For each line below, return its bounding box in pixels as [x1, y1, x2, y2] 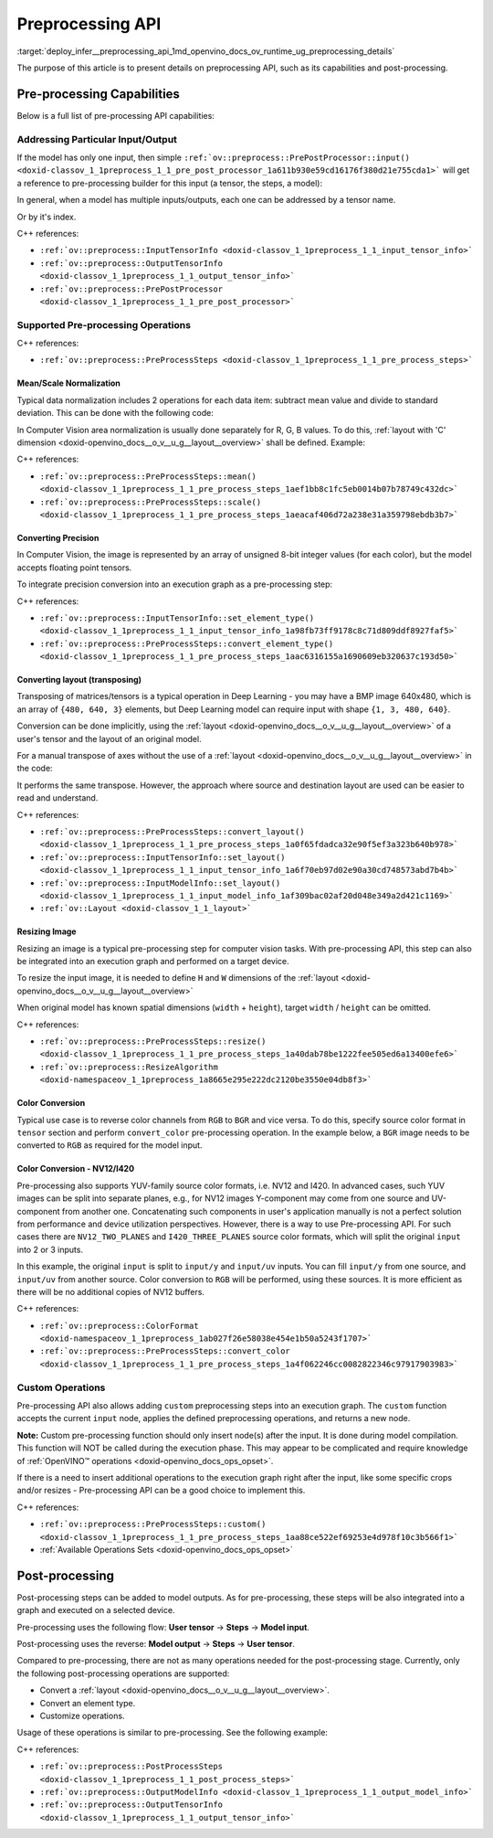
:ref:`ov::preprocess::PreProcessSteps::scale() [39, 496, 262, 507]
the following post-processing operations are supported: [16, 1668, 230, 1679]
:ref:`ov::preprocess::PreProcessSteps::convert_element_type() [39, 638, 334, 649]
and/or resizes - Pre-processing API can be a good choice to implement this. [16, 1485, 306, 1496]
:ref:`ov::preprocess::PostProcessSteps [39, 1761, 224, 1772]
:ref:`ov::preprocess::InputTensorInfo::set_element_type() [39, 612, 315, 623]
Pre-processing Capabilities [16, 86, 180, 101]
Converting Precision [16, 532, 100, 543]
